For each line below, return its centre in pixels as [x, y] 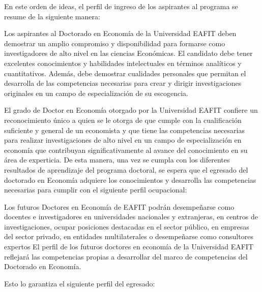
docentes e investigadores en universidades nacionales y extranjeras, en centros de [131, 217]
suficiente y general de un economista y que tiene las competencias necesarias [124, 130]
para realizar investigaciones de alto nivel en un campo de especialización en [123, 140]
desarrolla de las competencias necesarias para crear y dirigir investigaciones [123, 83]
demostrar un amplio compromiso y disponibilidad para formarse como [115, 43]
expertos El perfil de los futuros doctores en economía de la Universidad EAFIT [129, 247]
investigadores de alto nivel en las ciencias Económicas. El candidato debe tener [128, 53]
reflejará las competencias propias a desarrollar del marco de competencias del [126, 256]
